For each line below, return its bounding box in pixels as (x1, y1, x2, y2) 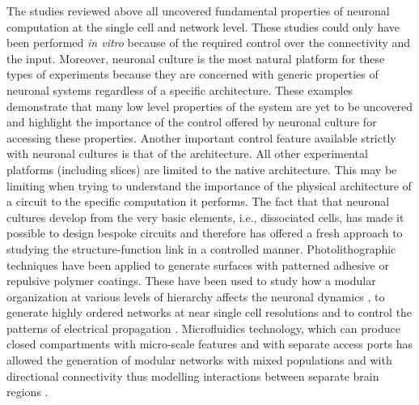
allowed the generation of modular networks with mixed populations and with (6, 352, 392, 369)
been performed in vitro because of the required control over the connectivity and (6, 34, 411, 51)
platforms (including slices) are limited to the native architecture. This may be (6, 160, 397, 177)
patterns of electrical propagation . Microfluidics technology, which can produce (6, 319, 400, 336)
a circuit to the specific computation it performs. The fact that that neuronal (6, 193, 390, 210)
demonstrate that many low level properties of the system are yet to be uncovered (6, 97, 413, 114)
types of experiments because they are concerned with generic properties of (6, 66, 379, 83)
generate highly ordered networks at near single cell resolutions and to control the (6, 304, 413, 321)
